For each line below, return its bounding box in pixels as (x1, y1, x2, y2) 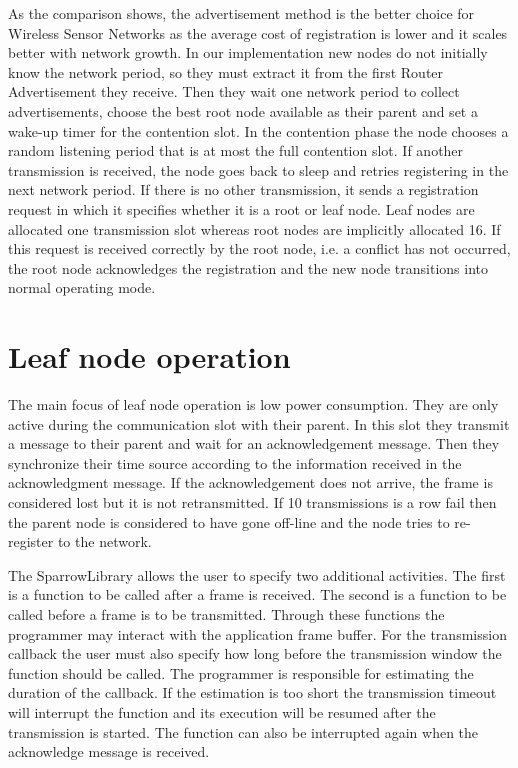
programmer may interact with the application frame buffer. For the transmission (8, 623, 507, 644)
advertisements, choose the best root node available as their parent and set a (8, 100, 478, 121)
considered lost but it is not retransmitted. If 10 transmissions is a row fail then (8, 492, 497, 512)
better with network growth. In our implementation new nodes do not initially (8, 42, 488, 63)
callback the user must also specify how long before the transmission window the (8, 643, 502, 664)
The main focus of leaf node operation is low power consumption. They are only (8, 394, 499, 415)
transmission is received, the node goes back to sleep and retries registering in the (8, 159, 509, 180)
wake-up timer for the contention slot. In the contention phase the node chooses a (8, 120, 509, 141)
